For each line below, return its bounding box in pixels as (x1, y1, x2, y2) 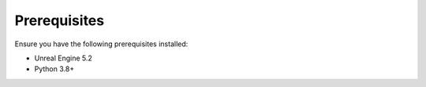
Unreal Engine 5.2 (34, 53, 92, 63)
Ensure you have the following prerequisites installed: (14, 39, 189, 49)
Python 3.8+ (34, 64, 75, 74)
